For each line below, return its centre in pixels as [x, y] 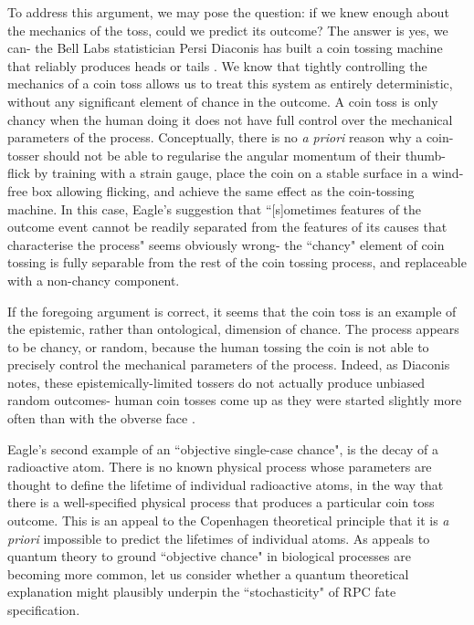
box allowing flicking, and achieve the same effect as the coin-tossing [223, 190]
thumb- [426, 155]
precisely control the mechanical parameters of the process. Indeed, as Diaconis [229, 365]
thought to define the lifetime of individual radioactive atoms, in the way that [226, 484]
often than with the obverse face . [101, 418]
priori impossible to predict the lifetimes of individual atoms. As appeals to [219, 538]
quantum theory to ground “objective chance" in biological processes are [209, 556]
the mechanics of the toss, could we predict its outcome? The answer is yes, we [228, 30]
